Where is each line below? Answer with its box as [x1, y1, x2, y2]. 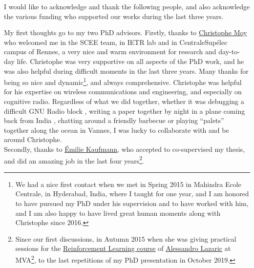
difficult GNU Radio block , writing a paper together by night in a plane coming [4, 105, 245, 116]
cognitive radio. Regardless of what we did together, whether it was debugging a [4, 96, 244, 106]
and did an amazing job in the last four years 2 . [4, 154, 144, 165]
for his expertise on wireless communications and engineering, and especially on [4, 86, 242, 97]
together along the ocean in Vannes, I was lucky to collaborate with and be [4, 124, 229, 135]
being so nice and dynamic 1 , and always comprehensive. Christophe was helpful [4, 76, 242, 87]
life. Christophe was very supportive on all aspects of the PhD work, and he [17, 56, 244, 66]
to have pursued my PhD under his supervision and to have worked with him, [15, 198, 249, 208]
